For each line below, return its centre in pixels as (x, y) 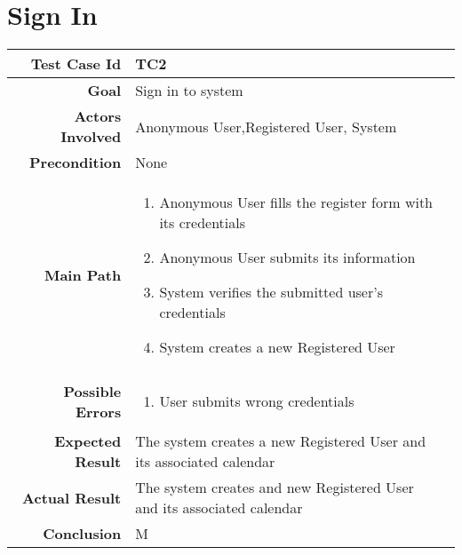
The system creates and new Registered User (275, 488)
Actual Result (72, 497)
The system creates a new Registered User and (281, 441)
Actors (98, 116)
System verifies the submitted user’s (271, 292)
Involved (91, 137)
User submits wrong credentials (257, 401)
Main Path (83, 274)
